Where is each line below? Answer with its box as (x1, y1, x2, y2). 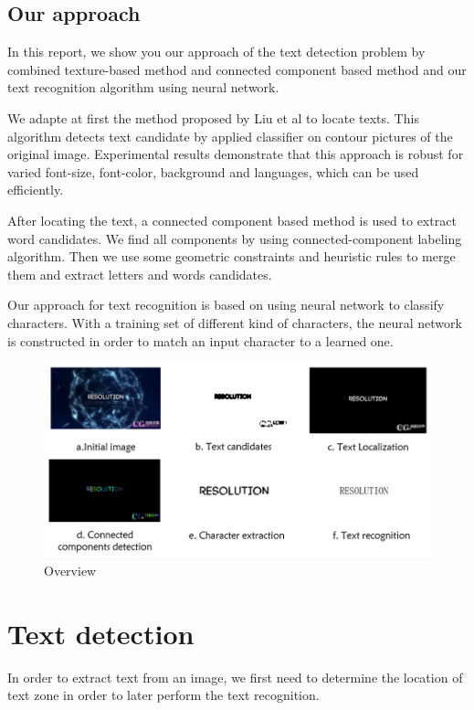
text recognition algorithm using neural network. (7, 78, 279, 97)
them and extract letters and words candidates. (7, 264, 272, 283)
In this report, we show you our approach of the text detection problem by (7, 42, 426, 61)
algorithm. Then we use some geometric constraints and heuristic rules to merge (7, 247, 456, 266)
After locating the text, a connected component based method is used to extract (7, 210, 457, 229)
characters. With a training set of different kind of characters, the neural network (7, 313, 462, 332)
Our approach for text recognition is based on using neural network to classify (7, 295, 445, 314)
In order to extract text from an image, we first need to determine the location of (7, 667, 463, 686)
